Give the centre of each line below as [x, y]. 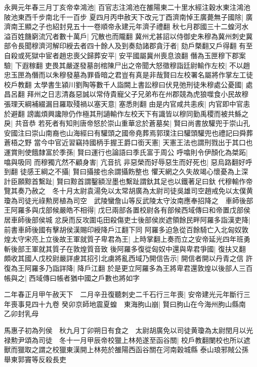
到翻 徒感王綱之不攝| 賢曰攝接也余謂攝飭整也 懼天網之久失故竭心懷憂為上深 [126, 171]
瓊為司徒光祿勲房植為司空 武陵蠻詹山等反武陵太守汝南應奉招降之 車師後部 [128, 200]
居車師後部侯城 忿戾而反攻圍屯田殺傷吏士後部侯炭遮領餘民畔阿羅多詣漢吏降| [127, 220]
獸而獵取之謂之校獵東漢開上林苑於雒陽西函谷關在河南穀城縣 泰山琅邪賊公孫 [126, 349]
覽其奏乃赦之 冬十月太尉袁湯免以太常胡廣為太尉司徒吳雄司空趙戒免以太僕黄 [128, 191]
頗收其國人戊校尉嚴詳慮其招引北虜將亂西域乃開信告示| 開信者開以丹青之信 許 [128, 258]
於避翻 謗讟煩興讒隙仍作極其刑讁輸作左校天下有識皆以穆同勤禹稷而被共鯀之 [126, 113]
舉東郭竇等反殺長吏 [35, 359]
